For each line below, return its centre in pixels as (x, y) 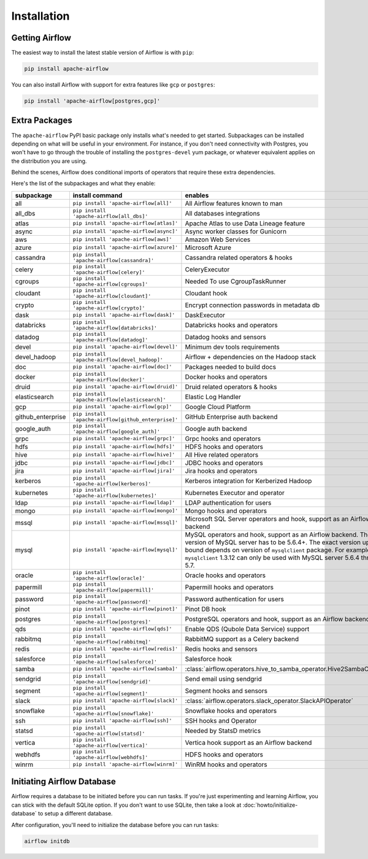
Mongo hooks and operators (226, 511)
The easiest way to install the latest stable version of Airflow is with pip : (103, 53)
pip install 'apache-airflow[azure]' (125, 248)
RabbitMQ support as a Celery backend (242, 639)
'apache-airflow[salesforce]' (115, 662)
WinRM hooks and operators (226, 764)
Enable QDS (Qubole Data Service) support (247, 629)
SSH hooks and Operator (221, 720)
